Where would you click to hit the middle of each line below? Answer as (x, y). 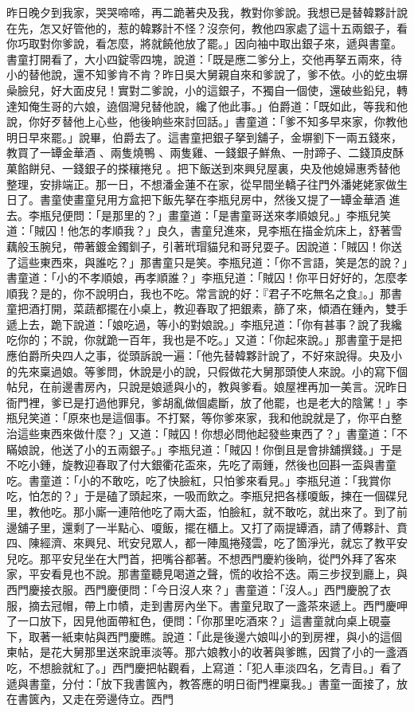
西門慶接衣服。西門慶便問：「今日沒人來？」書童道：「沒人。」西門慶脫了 (193, 589)
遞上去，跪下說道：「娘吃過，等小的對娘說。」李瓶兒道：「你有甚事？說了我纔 (204, 324)
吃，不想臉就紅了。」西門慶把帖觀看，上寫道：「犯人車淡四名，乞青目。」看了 (204, 667)
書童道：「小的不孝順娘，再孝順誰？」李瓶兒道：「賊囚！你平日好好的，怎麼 (201, 278)
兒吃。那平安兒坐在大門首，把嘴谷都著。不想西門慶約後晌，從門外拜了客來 (201, 558)
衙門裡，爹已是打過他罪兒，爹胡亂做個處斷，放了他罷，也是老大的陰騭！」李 (207, 402)
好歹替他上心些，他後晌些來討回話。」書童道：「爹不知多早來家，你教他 (223, 121)
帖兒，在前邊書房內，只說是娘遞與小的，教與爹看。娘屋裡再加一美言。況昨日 (207, 387)
